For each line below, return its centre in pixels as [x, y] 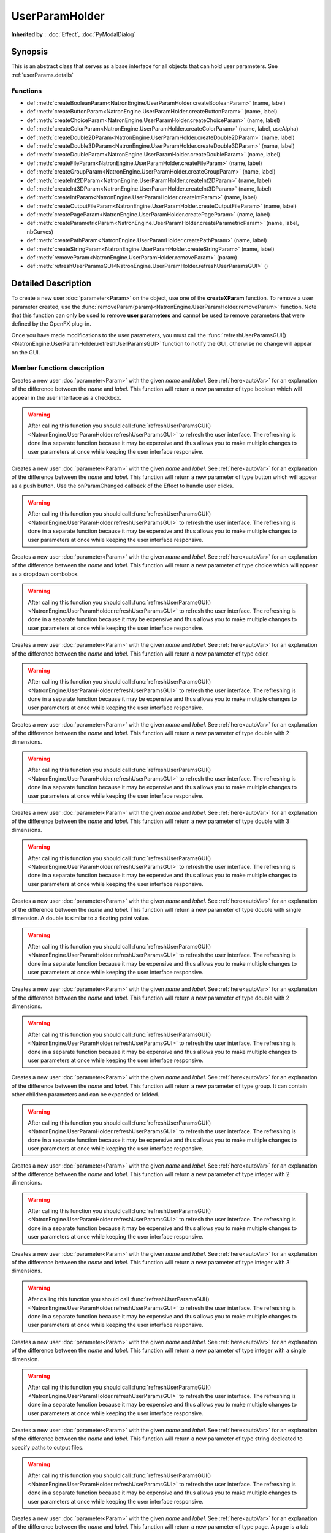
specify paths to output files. [48, 1447]
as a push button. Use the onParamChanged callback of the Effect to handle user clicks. [123, 486]
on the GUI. [26, 352]
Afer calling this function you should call [78, 1299]
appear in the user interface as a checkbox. [67, 397]
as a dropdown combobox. [45, 574]
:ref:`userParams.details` [42, 75]
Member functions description [58, 368]
